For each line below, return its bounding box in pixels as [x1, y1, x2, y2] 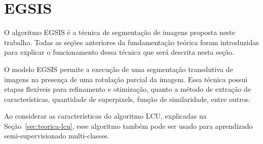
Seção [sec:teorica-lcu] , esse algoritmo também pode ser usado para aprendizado [4, 120, 253, 131]
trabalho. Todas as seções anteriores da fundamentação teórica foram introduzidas [4, 37, 259, 47]
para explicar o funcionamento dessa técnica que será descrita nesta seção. [4, 47, 235, 57]
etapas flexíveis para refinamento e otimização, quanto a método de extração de [4, 84, 251, 94]
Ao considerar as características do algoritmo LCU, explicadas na [4, 111, 207, 121]
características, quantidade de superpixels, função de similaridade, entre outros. [4, 93, 251, 104]
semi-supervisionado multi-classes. [4, 130, 109, 141]
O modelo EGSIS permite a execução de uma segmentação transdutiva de [4, 63, 233, 74]
